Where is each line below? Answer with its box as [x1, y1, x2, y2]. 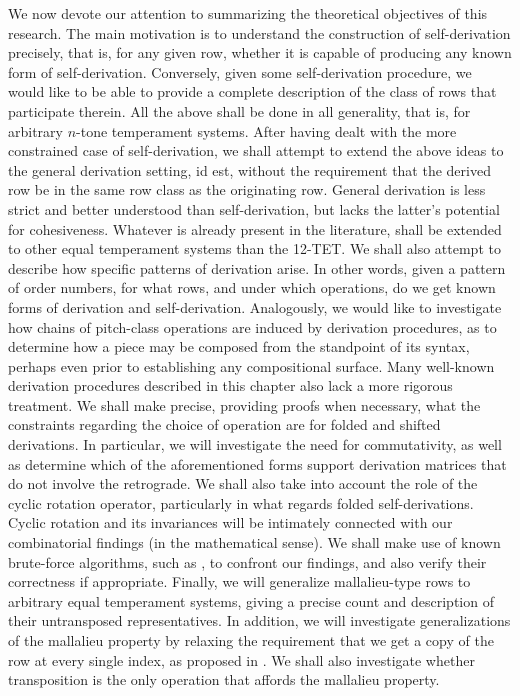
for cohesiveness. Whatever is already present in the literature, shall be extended [8, 218, 502, 239]
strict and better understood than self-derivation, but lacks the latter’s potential [8, 198, 500, 219]
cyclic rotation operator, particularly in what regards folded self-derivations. [8, 492, 474, 513]
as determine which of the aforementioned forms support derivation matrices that [8, 453, 507, 474]
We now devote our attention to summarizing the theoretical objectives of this [8, 3, 488, 23]
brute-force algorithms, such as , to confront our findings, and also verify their [8, 551, 487, 572]
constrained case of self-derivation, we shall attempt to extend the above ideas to [8, 140, 504, 161]
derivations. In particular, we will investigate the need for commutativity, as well [8, 434, 502, 455]
